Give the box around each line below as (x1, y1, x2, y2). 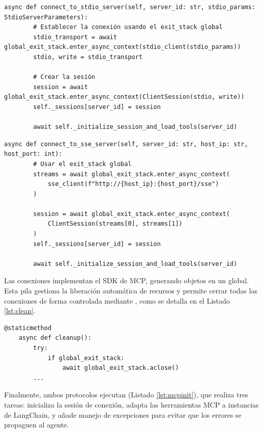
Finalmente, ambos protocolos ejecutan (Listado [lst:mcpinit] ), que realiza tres (4, 389, 248, 400)
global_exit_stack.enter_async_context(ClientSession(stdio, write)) (4, 93, 245, 101)
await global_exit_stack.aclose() (62, 364, 179, 372)
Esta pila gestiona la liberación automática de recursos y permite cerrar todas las (4, 285, 257, 296)
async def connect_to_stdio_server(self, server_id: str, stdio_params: (4, 4, 255, 11)
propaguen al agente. (4, 419, 69, 430)
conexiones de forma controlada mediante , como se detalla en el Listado (4, 295, 230, 306)
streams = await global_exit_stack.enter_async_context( (33, 170, 230, 178)
